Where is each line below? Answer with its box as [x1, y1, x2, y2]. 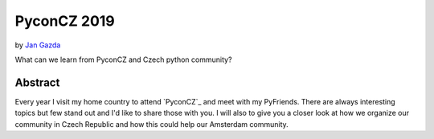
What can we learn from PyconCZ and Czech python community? [14, 55, 232, 64]
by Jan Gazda [14, 40, 61, 50]
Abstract [14, 76, 60, 89]
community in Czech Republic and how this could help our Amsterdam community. [14, 119, 289, 129]
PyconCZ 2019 [14, 12, 116, 30]
